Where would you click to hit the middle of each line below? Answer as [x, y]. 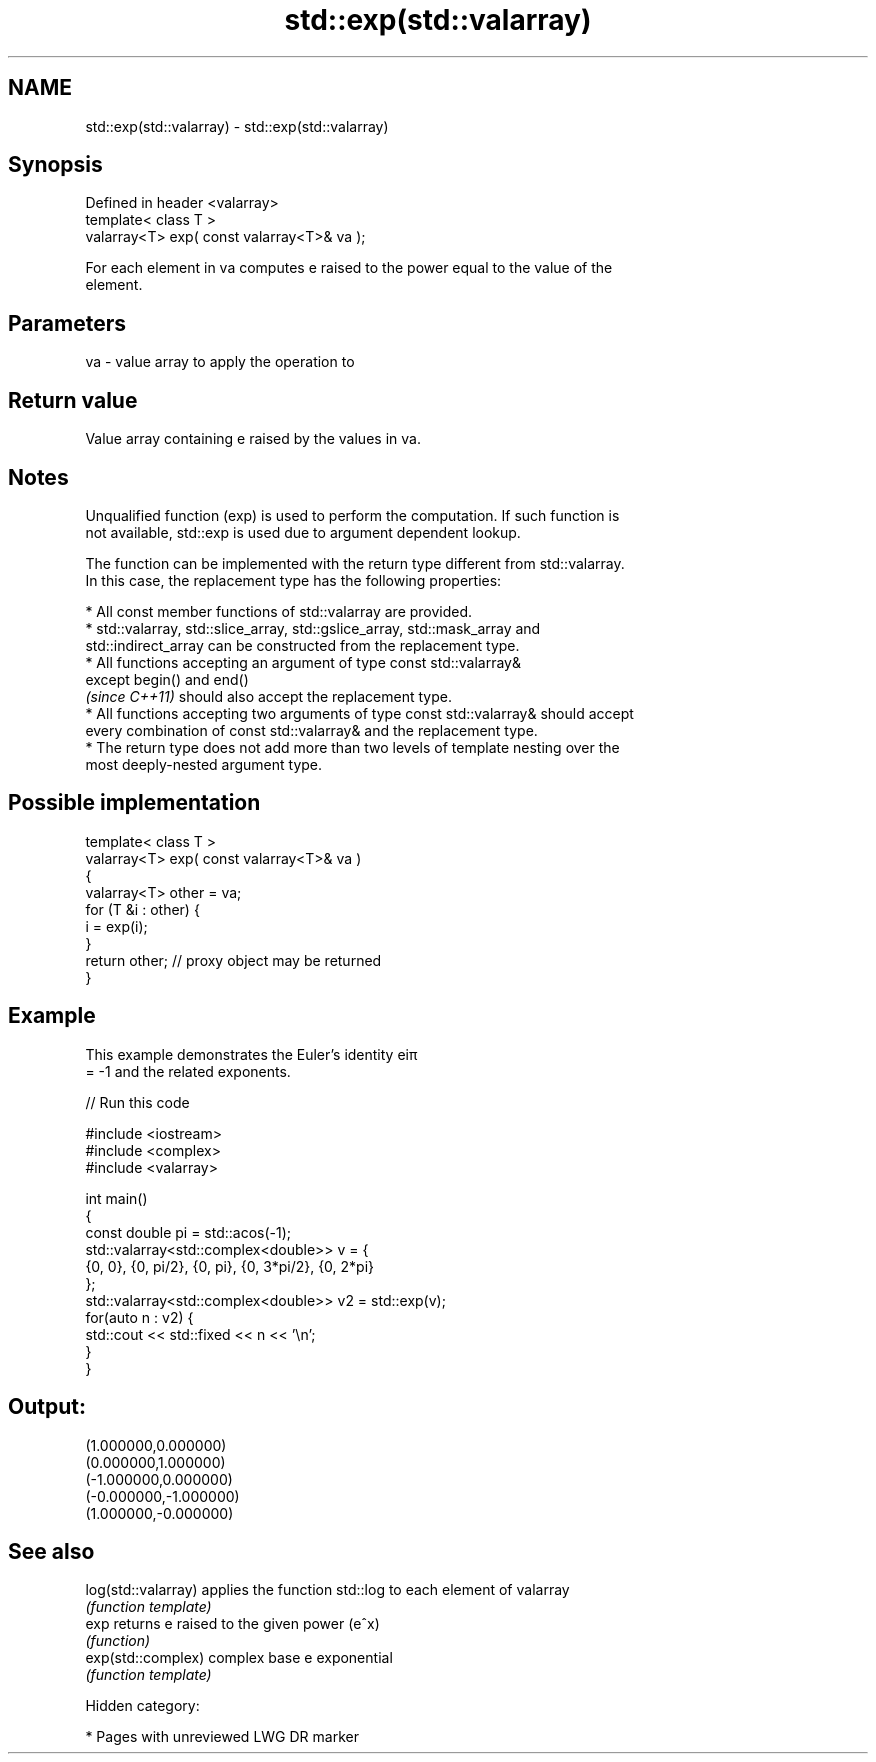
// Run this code [137, 1102]
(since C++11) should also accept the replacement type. [268, 696]
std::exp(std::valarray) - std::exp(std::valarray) [237, 126]
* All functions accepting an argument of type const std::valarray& [303, 662]
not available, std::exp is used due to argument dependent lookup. [303, 532]
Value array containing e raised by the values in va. [253, 439]
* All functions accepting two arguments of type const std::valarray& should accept [359, 713]
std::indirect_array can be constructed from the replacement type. [302, 645]
